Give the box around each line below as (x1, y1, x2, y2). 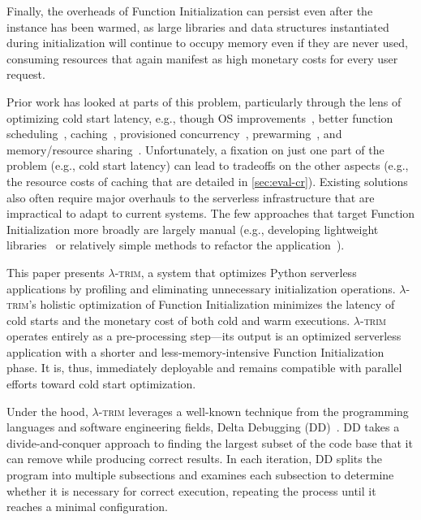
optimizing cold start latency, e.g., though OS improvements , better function (6, 109, 393, 126)
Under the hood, (6, 402, 88, 419)
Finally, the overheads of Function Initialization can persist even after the (6, 2, 373, 19)
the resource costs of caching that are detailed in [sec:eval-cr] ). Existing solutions (6, 172, 408, 189)
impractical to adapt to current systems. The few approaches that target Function (6, 205, 415, 222)
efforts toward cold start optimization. (6, 375, 196, 392)
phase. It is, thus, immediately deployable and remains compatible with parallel (6, 359, 402, 376)
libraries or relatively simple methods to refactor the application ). (6, 236, 345, 253)
